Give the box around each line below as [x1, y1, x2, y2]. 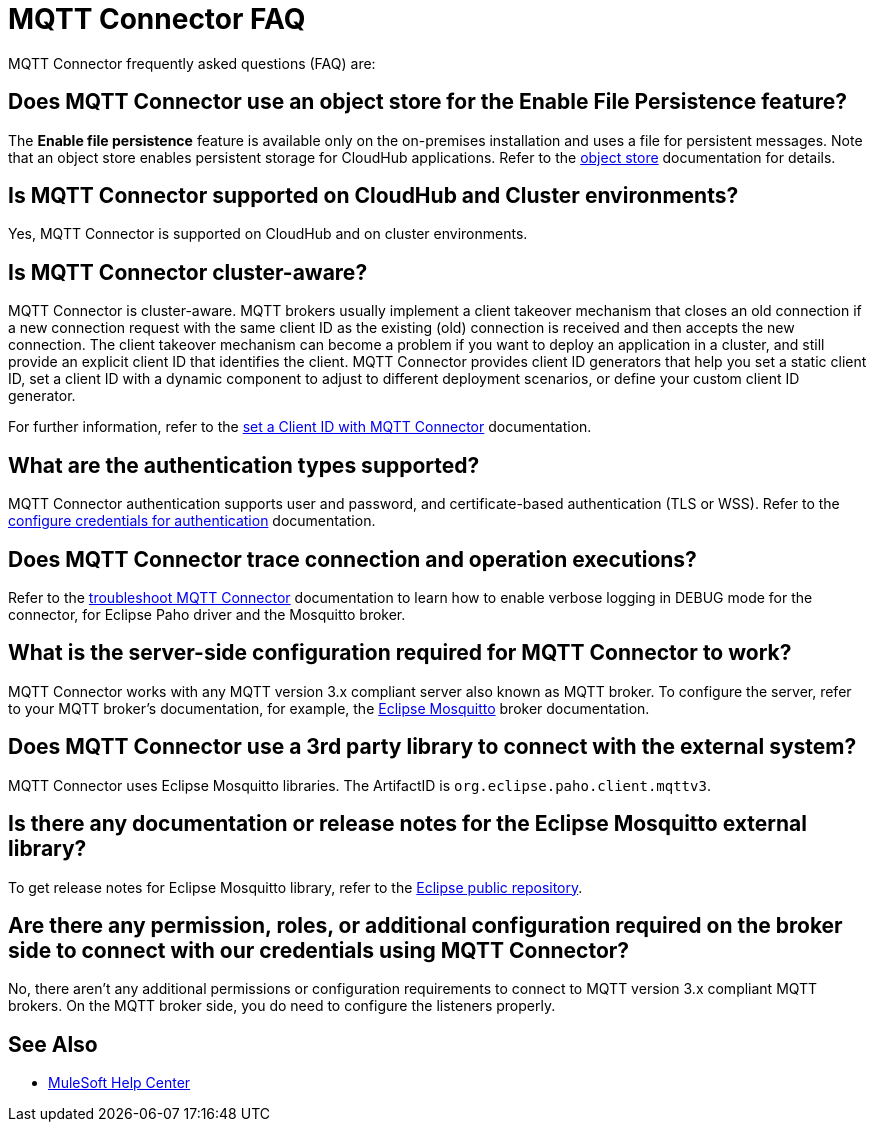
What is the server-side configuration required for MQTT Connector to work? [8, 640, 792, 666]
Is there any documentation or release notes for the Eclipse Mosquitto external [8, 811, 807, 837]
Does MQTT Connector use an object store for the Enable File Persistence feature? [8, 89, 848, 115]
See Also [8, 1031, 98, 1057]
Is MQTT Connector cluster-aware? [8, 259, 368, 285]
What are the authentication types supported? [8, 452, 480, 478]
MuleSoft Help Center [48, 1074, 191, 1092]
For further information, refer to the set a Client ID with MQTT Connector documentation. [8, 418, 592, 436]
